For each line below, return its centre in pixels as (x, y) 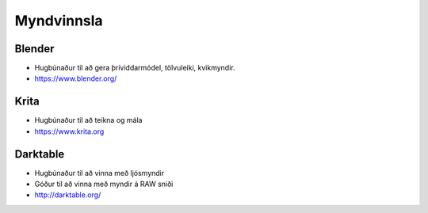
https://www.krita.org (69, 131)
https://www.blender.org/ (76, 78)
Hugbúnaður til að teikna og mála (88, 120)
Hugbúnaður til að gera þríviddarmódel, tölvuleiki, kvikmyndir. (135, 68)
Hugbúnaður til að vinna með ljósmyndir (99, 173)
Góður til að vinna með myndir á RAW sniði (104, 184)
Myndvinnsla (59, 21)
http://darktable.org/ (68, 195)
